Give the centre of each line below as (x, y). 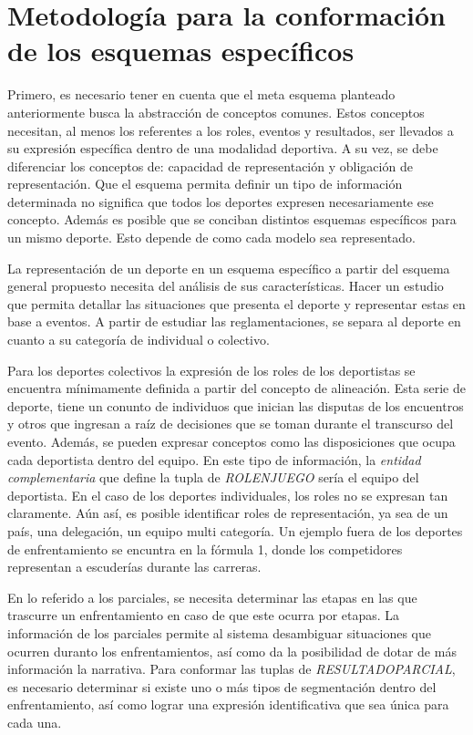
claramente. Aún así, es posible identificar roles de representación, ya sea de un (228, 513)
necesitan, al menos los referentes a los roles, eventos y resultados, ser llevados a (231, 130)
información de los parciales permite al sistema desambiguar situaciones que (219, 632)
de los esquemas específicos (181, 51)
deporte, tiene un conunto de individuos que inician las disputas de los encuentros (236, 405)
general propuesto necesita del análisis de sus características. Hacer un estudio (226, 286)
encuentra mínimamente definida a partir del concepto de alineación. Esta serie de (236, 388)
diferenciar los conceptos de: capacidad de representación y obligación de (210, 166)
